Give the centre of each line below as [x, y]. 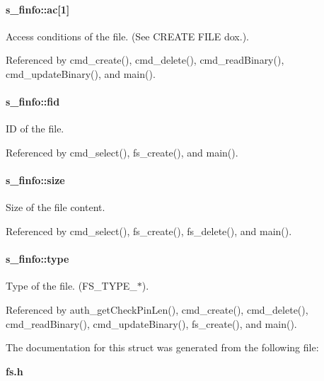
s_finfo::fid [33, 102]
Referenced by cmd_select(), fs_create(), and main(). [122, 152]
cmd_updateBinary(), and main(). [81, 73]
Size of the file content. [56, 207]
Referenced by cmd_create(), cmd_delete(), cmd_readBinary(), [145, 60]
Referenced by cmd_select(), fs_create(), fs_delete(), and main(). [149, 231]
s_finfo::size [35, 180]
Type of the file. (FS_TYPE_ [71, 286]
